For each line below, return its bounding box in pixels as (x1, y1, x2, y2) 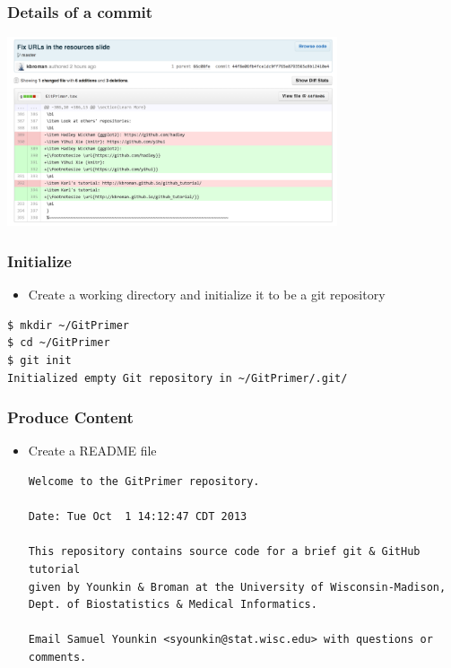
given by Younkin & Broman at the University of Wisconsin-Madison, (28, 580, 447, 594)
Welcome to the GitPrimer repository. (28, 475, 260, 488)
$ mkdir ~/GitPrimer (7, 318, 130, 332)
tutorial (28, 562, 81, 576)
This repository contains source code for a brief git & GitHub (28, 545, 421, 559)
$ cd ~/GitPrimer (7, 336, 110, 350)
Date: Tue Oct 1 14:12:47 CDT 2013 (28, 510, 247, 524)
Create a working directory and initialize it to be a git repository (28, 285, 386, 304)
